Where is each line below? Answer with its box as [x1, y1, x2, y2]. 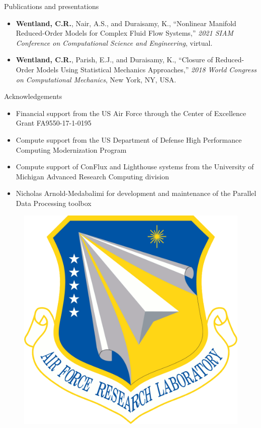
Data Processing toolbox [16, 197, 92, 208]
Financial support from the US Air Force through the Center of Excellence [16, 108, 246, 118]
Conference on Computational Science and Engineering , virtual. [16, 37, 213, 48]
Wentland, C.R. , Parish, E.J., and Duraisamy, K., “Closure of [16, 54, 213, 65]
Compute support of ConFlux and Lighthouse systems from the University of [16, 161, 254, 172]
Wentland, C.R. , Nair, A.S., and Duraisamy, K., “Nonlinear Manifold [16, 18, 236, 28]
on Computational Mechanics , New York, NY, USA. [16, 74, 177, 84]
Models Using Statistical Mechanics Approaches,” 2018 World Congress [36, 64, 256, 74]
